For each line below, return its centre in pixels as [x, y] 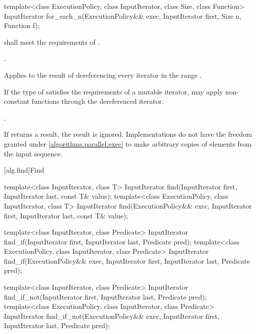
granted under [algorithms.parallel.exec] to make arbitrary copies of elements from [128, 143]
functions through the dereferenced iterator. [98, 101]
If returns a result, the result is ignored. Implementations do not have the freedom [128, 134]
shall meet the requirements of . [52, 42]
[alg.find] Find [24, 170]
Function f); [22, 25]
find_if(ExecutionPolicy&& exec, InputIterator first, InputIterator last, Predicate [127, 260]
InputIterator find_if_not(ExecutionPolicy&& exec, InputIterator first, [112, 316]
